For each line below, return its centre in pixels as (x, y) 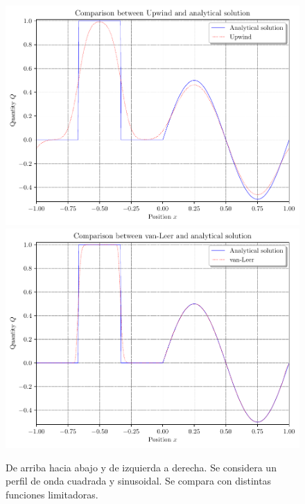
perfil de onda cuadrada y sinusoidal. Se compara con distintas (139, 481)
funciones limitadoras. (52, 494)
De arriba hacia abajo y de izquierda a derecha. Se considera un (141, 467)
